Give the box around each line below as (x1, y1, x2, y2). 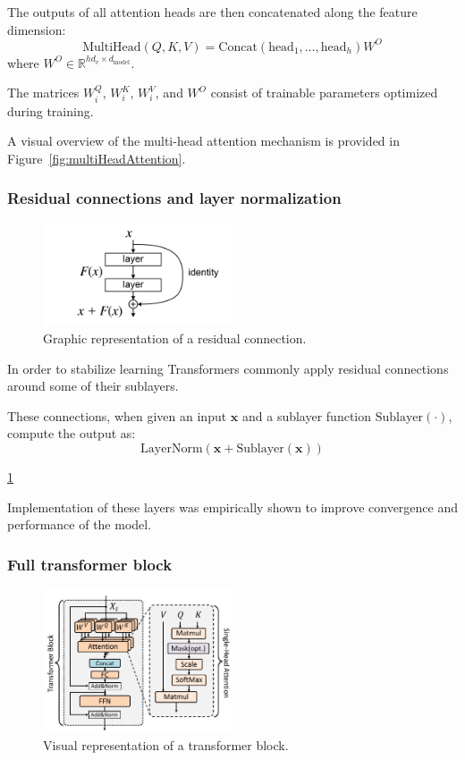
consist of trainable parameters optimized (210, 83, 438, 102)
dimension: (7, 20, 66, 38)
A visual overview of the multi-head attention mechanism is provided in (7, 131, 400, 150)
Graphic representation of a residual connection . (43, 328, 307, 347)
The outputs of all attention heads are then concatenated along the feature (7, 3, 418, 21)
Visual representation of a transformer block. (43, 736, 289, 755)
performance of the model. (7, 515, 152, 534)
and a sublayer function (241, 406, 372, 425)
